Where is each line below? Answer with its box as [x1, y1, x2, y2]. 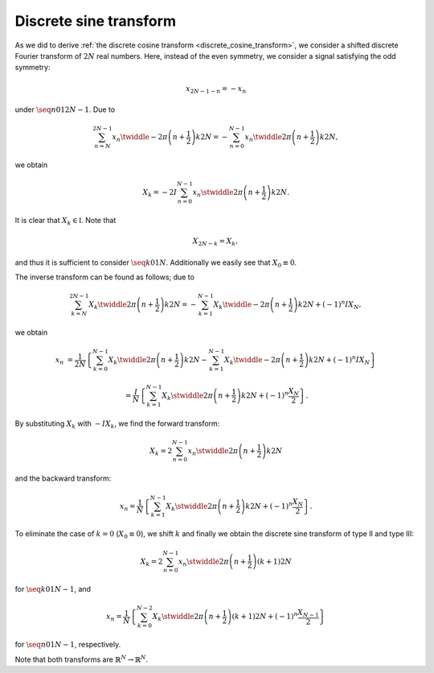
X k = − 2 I [142, 188, 178, 199]
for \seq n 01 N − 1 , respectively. [14, 640, 121, 650]
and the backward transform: [14, 473, 112, 483]
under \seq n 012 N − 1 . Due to [14, 105, 116, 114]
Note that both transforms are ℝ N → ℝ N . [14, 653, 149, 664]
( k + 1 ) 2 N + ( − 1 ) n [231, 610, 298, 621]
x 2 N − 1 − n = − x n [185, 84, 247, 95]
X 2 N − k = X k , [192, 237, 239, 247]
